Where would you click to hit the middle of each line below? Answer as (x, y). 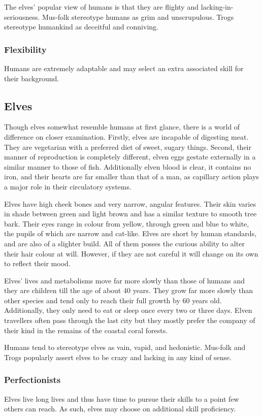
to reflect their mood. (37, 263)
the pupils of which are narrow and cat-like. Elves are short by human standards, (130, 233)
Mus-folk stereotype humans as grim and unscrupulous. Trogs (138, 17)
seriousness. (22, 17)
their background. (32, 78)
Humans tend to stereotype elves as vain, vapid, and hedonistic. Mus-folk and (125, 347)
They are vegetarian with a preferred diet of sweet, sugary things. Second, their (128, 147)
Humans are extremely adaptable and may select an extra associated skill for (124, 68)
